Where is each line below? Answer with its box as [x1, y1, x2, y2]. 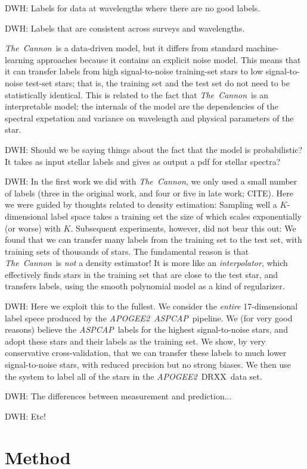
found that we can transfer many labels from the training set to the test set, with [5, 233, 302, 246]
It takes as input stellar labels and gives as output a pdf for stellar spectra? [5, 155, 281, 167]
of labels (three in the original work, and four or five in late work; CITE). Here [5, 186, 293, 199]
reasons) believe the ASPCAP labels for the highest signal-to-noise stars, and [5, 323, 288, 336]
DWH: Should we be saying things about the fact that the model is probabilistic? [5, 143, 303, 155]
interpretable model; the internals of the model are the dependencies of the [5, 100, 278, 112]
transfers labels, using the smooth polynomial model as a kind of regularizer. [5, 280, 285, 292]
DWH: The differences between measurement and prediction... [5, 390, 232, 402]
